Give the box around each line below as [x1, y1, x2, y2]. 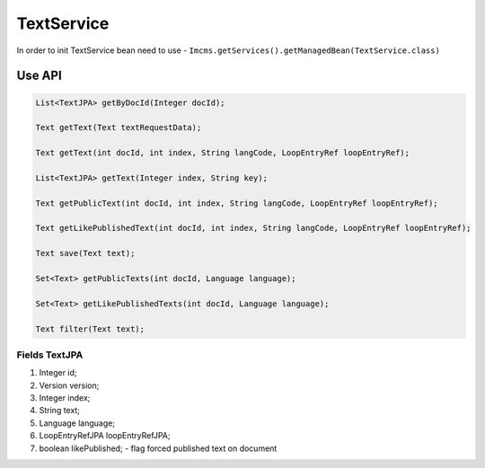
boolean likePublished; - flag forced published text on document [39, 443, 278, 454]
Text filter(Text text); [35, 323, 145, 334]
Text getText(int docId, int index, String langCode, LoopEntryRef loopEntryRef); [35, 148, 410, 158]
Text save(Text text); [35, 248, 136, 259]
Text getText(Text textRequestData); [35, 122, 202, 133]
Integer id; [39, 367, 77, 378]
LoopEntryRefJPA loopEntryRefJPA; [39, 430, 171, 441]
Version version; [39, 380, 100, 391]
